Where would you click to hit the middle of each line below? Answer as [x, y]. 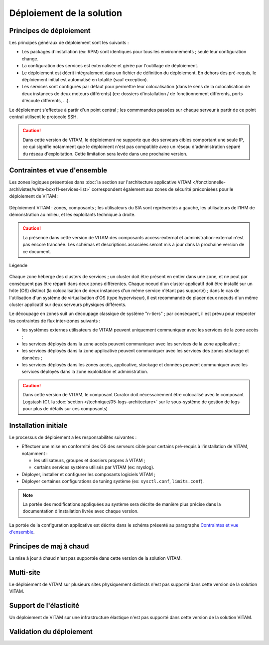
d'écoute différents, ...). [46, 101]
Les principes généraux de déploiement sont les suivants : [69, 43]
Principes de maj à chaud [49, 546]
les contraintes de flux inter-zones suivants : [55, 321]
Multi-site [25, 572]
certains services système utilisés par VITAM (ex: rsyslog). [94, 467]
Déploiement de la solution [66, 13]
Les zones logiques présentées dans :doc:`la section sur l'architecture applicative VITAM [100, 182]
